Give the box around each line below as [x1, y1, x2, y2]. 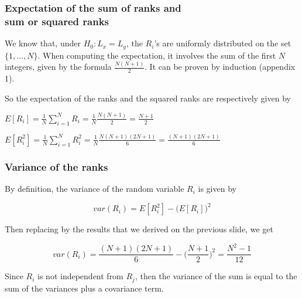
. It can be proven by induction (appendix [145, 60, 296, 73]
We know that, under [5, 37, 81, 49]
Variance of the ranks [5, 159, 108, 174]
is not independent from [37, 270, 123, 282]
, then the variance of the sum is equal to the [135, 270, 297, 282]
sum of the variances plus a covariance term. [5, 282, 164, 294]
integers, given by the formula [5, 60, 112, 73]
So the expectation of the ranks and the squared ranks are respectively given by [5, 92, 291, 104]
